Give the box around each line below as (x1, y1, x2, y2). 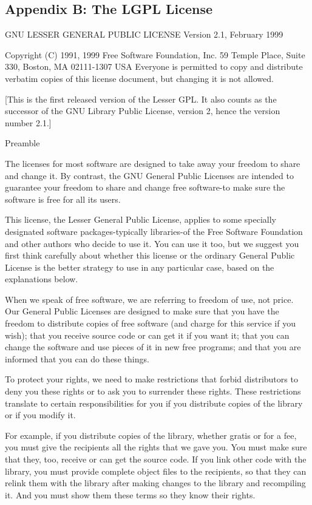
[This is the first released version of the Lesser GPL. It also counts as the (5, 92, 277, 105)
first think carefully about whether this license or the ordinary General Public (5, 249, 295, 262)
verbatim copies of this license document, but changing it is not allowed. (5, 72, 274, 84)
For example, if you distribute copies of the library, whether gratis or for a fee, (5, 429, 297, 441)
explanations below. (5, 273, 78, 285)
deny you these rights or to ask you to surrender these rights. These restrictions (5, 385, 301, 398)
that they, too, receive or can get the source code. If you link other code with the (5, 453, 307, 466)
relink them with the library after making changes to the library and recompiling (5, 476, 306, 489)
